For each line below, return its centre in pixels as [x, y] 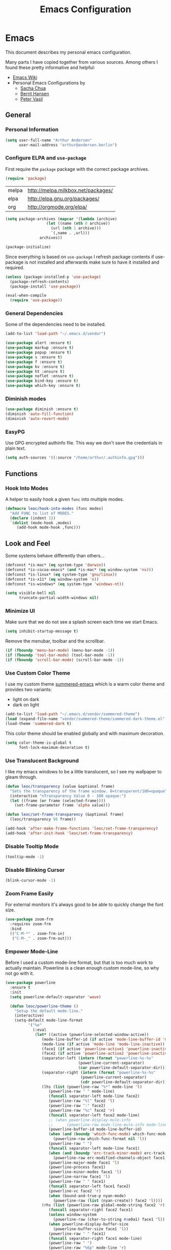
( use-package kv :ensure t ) [35, 367]
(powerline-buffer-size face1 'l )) [91, 1229]
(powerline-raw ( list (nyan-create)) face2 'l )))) [108, 1201]
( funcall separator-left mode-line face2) [94, 1096]
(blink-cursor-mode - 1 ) [31, 880]
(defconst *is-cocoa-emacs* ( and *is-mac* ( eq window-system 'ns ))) [79, 569]
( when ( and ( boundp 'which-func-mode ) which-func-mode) [109, 1134]
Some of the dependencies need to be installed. [55, 324]
